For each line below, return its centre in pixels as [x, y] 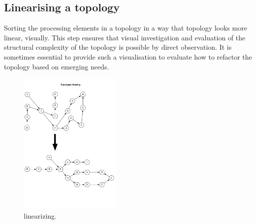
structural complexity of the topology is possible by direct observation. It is [118, 47]
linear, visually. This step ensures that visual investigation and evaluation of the [125, 37]
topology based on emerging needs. [57, 66]
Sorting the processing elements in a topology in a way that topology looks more [126, 28]
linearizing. [40, 215]
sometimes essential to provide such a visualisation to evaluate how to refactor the [128, 56]
